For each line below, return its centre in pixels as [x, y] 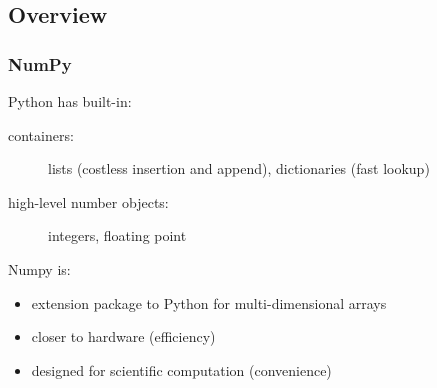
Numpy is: [39, 268]
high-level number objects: [88, 201]
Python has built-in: [70, 101]
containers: [41, 134]
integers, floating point [117, 235]
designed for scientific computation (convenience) [181, 369]
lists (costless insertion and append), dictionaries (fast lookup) [239, 168]
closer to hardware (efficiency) [123, 336]
